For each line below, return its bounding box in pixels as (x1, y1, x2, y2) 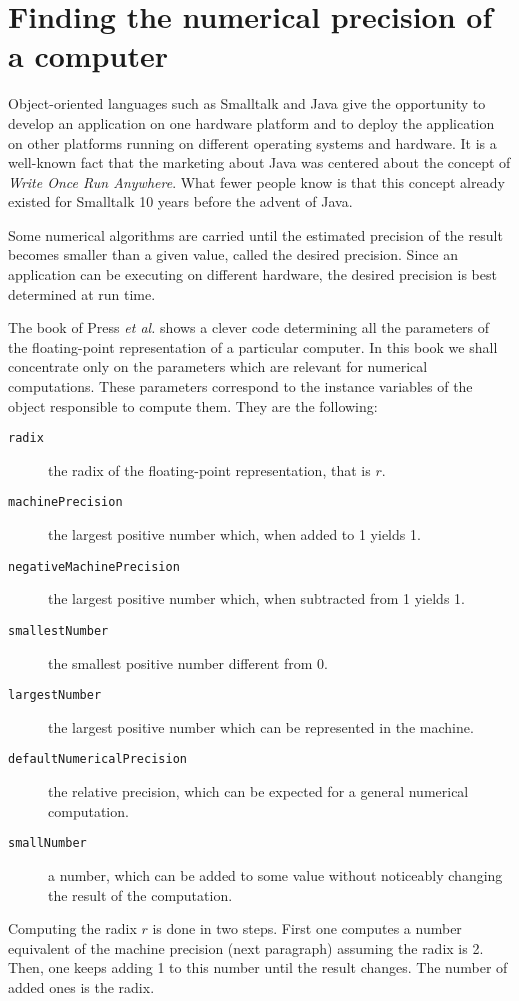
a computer (8, 35, 168, 76)
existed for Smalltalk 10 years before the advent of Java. (8, 191, 353, 212)
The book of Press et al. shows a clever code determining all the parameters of (8, 317, 490, 338)
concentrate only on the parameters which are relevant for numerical (8, 356, 428, 377)
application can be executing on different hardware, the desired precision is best (8, 264, 497, 285)
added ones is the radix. (8, 976, 155, 997)
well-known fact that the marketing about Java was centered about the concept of (8, 152, 511, 173)
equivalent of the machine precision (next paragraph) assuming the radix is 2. (8, 937, 484, 958)
